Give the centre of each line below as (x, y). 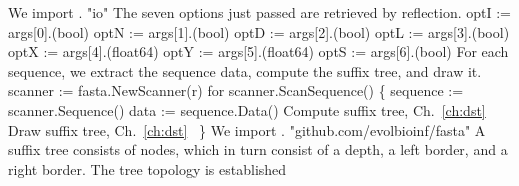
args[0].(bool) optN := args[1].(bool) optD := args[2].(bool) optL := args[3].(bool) (259, 31)
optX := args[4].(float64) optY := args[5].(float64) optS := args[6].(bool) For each (258, 51)
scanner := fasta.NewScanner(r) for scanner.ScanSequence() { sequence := (236, 90)
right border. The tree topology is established (147, 168)
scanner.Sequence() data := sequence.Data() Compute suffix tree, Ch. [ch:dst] (247, 109)
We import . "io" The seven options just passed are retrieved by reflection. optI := (259, 12)
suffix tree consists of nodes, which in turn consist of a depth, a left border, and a (258, 149)
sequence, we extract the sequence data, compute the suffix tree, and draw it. (245, 70)
